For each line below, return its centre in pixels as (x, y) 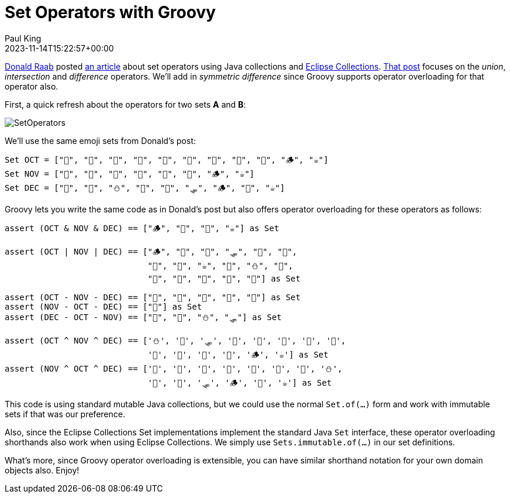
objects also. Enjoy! (42, 470)
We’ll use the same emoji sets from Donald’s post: (100, 140)
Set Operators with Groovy (110, 12)
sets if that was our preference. (65, 414)
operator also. (32, 86)
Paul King (23, 38)
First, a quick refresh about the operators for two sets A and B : (125, 104)
